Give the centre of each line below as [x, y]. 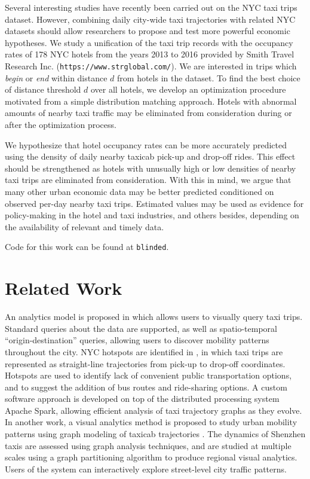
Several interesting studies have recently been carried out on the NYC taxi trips [151, 7]
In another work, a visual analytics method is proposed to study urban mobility [151, 422]
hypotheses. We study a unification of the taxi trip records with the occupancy [149, 42]
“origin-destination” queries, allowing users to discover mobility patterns [137, 340]
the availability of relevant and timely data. [85, 226]
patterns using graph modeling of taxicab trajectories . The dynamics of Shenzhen [155, 434]
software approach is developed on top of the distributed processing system [142, 399]
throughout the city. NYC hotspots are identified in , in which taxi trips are [144, 351]
